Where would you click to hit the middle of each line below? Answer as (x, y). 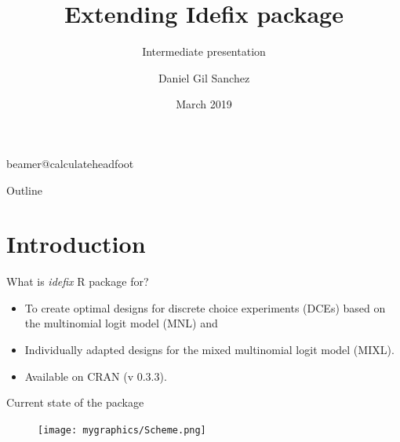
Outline (24, 190)
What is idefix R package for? (78, 281)
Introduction (76, 244)
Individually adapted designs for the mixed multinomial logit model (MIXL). (209, 349)
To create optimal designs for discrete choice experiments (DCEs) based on (205, 307)
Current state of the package (75, 402)
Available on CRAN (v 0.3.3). (96, 376)
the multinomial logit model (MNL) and (121, 323)
